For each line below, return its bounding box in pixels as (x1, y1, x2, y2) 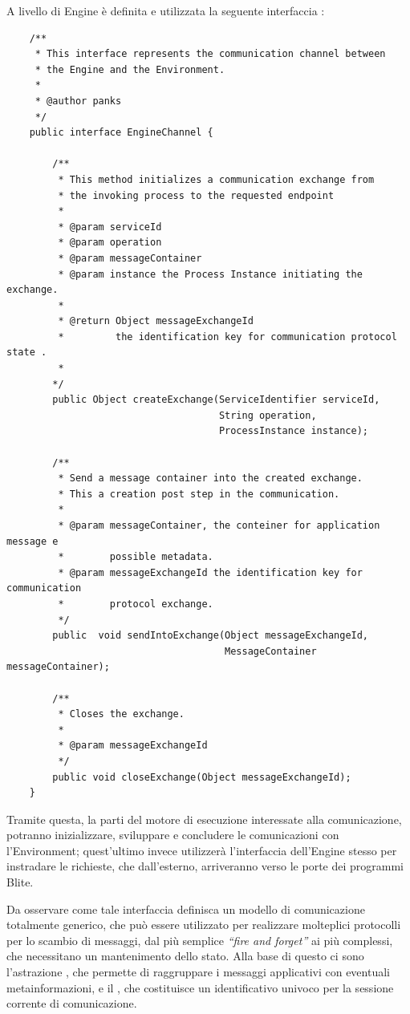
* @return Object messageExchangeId (58, 315, 254, 327)
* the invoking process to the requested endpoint (58, 189, 335, 201)
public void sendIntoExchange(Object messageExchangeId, (52, 630, 369, 642)
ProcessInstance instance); (218, 425, 369, 437)
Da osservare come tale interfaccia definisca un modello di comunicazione (6, 900, 365, 917)
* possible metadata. (58, 551, 213, 563)
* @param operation (58, 237, 162, 249)
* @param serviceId (58, 221, 162, 233)
